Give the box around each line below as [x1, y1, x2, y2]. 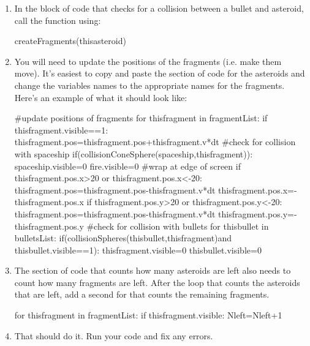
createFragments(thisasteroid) [14, 34, 126, 47]
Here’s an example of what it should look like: [14, 91, 187, 103]
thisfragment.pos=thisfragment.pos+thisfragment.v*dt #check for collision [14, 135, 296, 148]
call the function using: [14, 13, 101, 26]
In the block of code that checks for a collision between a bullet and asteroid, [14, 2, 304, 14]
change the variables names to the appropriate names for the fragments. [14, 78, 285, 91]
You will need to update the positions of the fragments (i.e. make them [14, 55, 282, 67]
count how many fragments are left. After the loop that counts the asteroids [14, 276, 300, 288]
